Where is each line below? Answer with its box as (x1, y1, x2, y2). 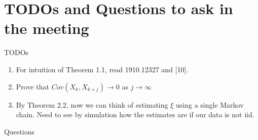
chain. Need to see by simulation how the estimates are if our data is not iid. (16, 109, 254, 120)
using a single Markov (175, 99, 244, 110)
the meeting (4, 18, 89, 38)
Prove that (16, 81, 49, 91)
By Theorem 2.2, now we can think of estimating (16, 99, 168, 110)
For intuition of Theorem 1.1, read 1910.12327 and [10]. (16, 64, 189, 74)
